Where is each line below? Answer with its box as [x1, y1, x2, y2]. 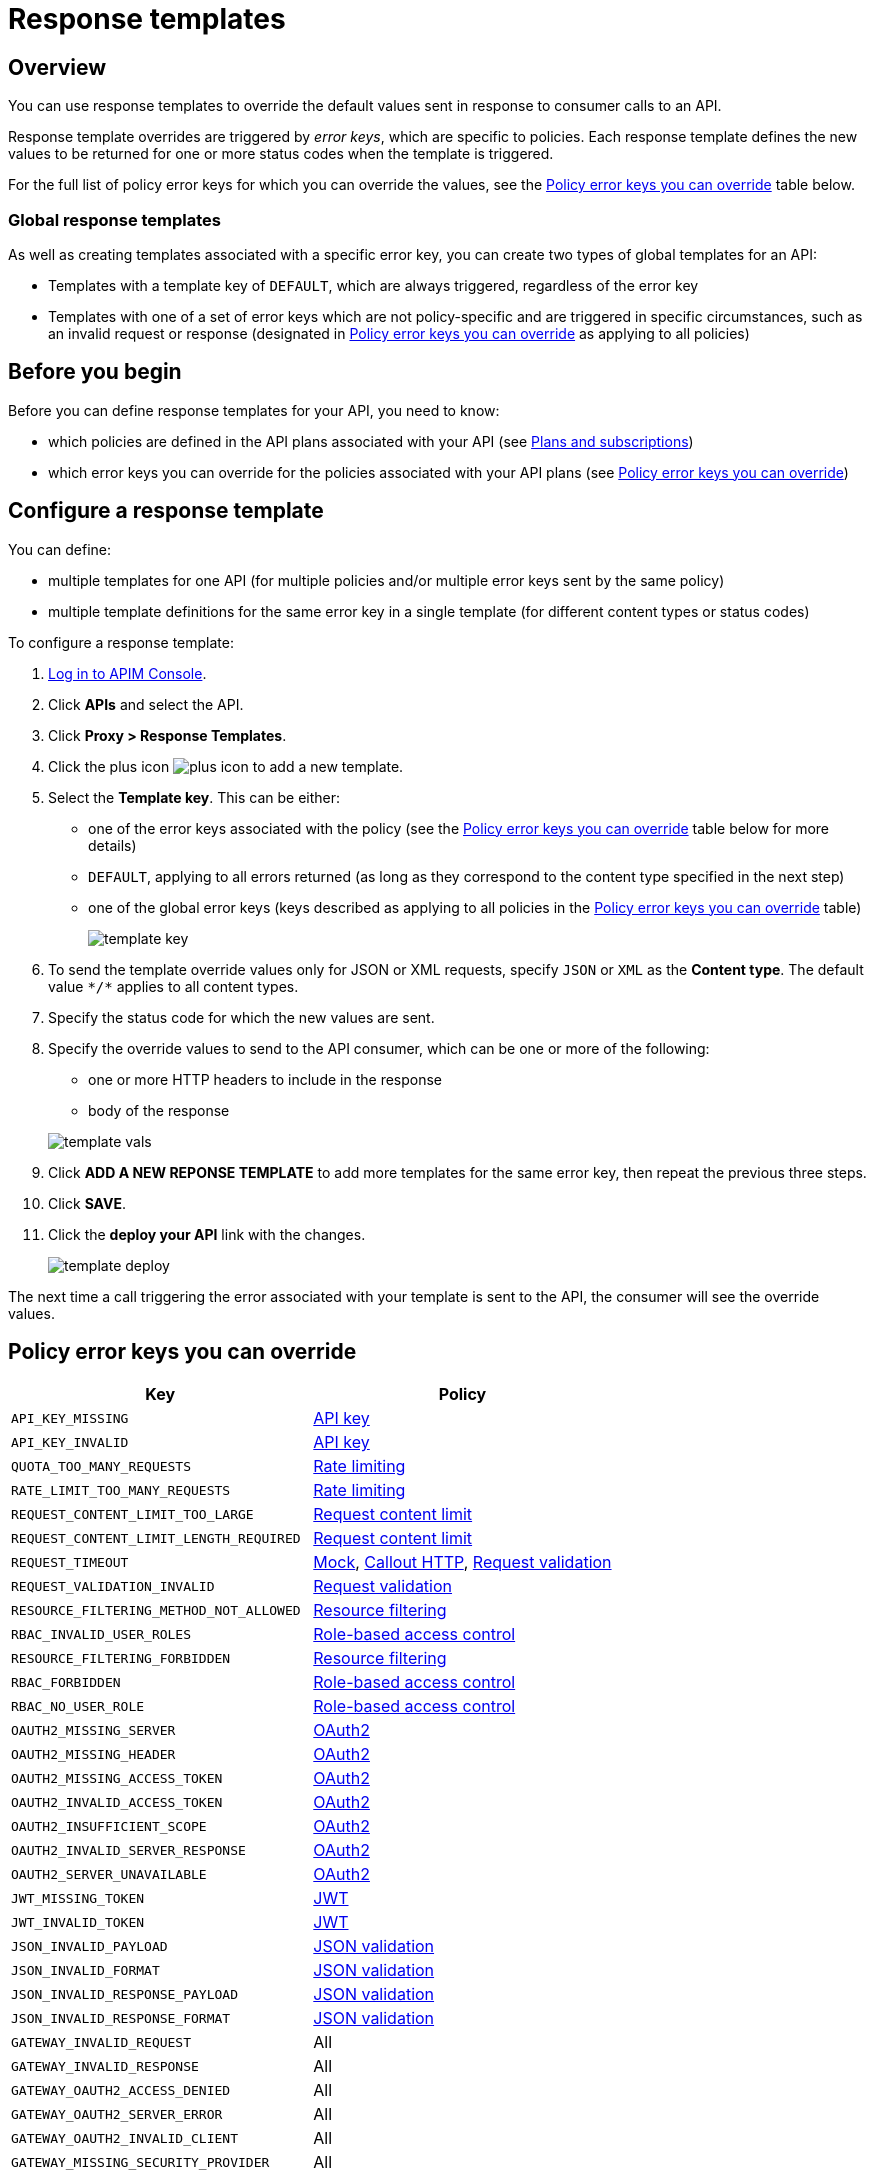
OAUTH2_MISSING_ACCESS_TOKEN [11, 1770, 223, 1786]
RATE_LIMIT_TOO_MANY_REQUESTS [11, 1482, 231, 1498]
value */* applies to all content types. [48, 977, 299, 995]
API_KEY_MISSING [11, 1410, 129, 1426]
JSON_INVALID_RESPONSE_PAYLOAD [11, 1986, 238, 2002]
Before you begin [8, 359, 182, 385]
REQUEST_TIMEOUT [11, 1554, 129, 1570]
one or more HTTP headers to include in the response [88, 1070, 443, 1088]
